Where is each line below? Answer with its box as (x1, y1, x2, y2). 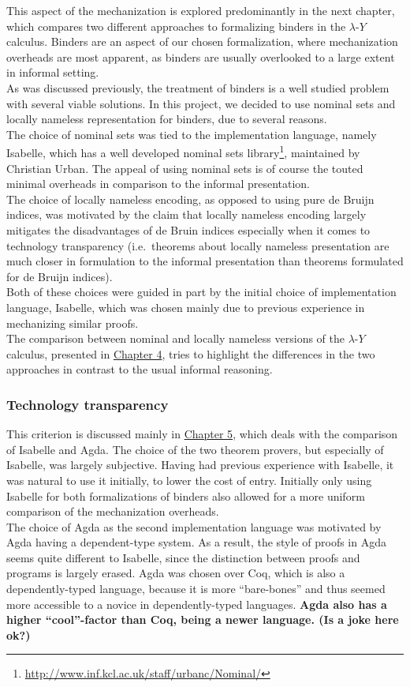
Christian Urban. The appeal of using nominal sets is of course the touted (6, 160, 363, 176)
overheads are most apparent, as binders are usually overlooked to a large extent (6, 48, 395, 65)
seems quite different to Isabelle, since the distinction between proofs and (6, 549, 360, 565)
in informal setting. (6, 64, 99, 81)
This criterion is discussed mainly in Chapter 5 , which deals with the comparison (6, 426, 398, 442)
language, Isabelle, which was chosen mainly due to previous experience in (6, 298, 365, 315)
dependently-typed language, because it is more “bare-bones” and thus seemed (6, 580, 386, 597)
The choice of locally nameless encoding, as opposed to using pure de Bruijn (6, 190, 375, 207)
